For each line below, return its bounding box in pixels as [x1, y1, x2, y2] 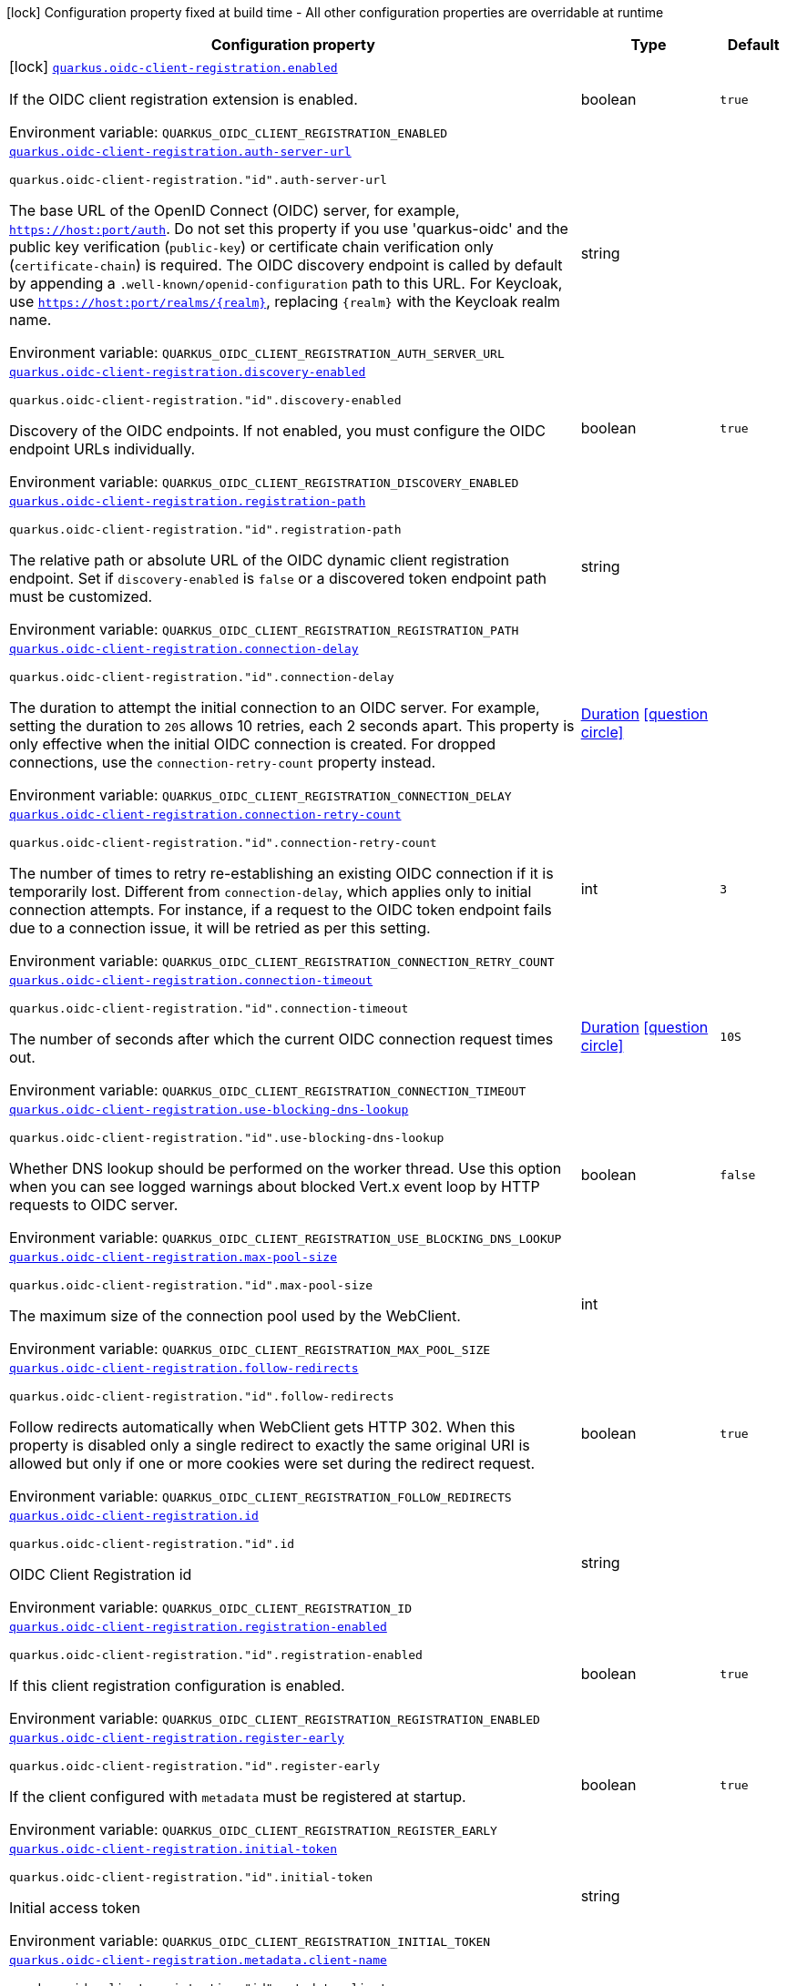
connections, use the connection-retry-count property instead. [9, 753, 436, 771]
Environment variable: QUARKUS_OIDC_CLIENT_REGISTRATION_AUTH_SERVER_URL [9, 343, 505, 362]
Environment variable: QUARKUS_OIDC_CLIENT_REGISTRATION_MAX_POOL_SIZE [9, 1339, 491, 1358]
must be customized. [9, 587, 153, 606]
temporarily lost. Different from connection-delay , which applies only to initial [9, 882, 532, 901]
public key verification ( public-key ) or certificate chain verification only [9, 238, 494, 256]
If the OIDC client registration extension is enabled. [9, 90, 358, 108]
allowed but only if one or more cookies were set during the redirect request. [9, 1454, 536, 1472]
